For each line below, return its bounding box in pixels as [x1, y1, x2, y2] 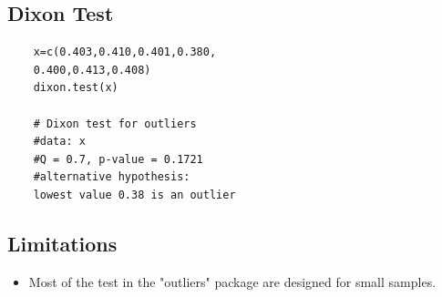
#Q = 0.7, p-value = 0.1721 [33, 152, 203, 166]
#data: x [33, 135, 86, 148]
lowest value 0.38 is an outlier [33, 188, 236, 201]
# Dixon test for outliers [33, 117, 197, 130]
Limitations [7, 229, 118, 257]
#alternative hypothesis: [33, 170, 190, 184]
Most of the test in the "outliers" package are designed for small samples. [28, 271, 437, 291]
